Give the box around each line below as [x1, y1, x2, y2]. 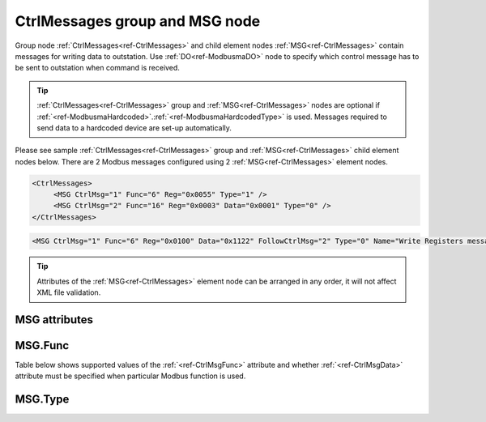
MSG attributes [15, 313, 93, 326]
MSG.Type [15, 393, 70, 407]
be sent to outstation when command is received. [15, 63, 180, 73]
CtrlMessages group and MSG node [15, 12, 261, 30]
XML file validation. [36, 288, 101, 297]
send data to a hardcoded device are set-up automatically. [36, 122, 232, 133]
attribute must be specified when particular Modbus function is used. [15, 371, 246, 381]
